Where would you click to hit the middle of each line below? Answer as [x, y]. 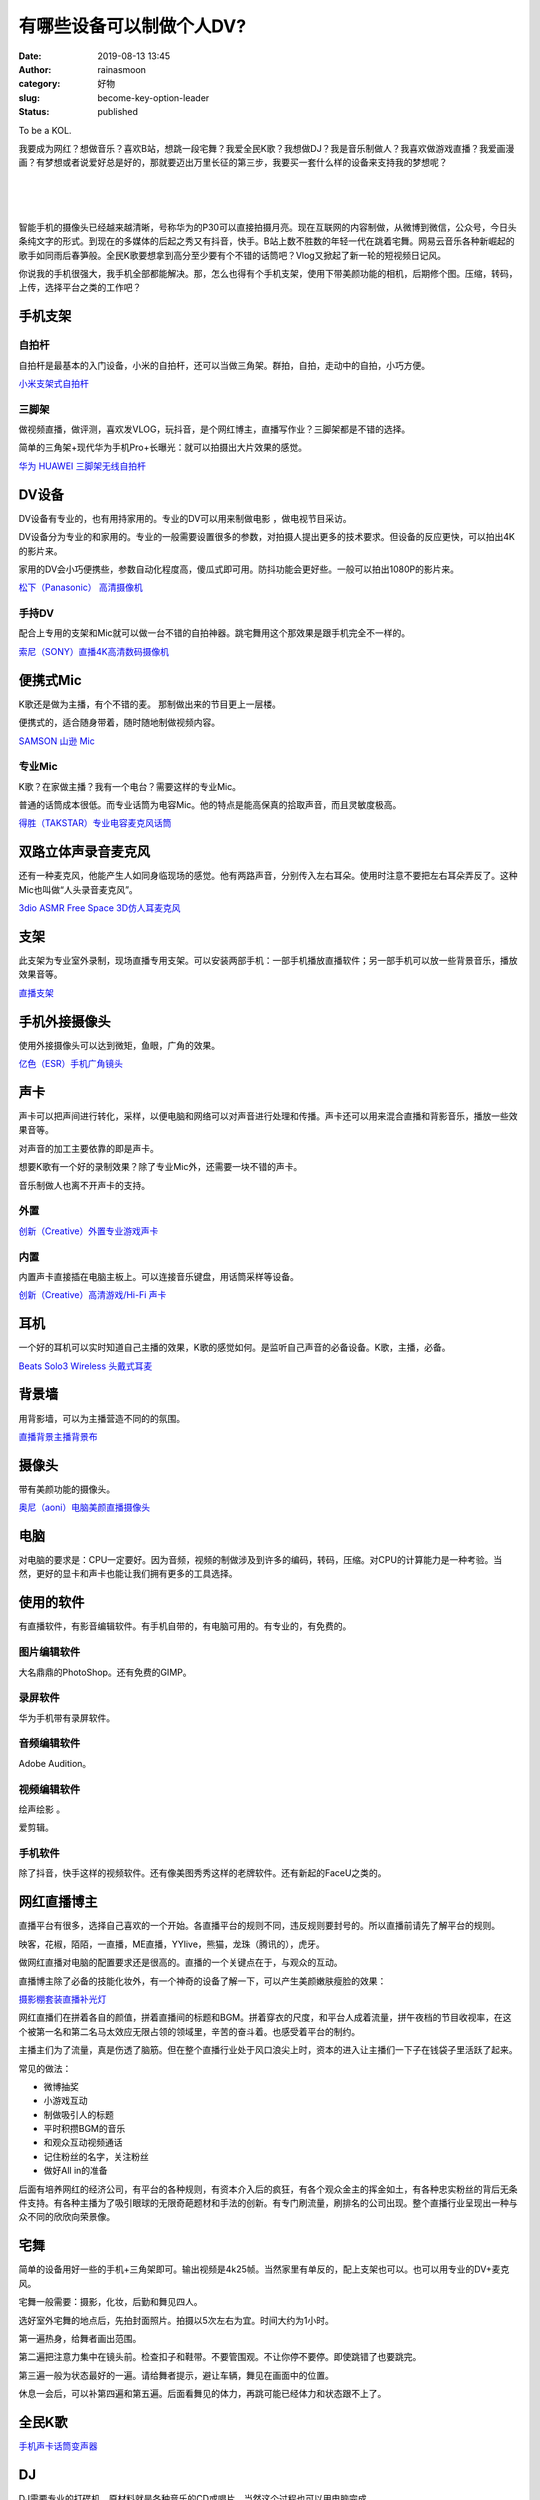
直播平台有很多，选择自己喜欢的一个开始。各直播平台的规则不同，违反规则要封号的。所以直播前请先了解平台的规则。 [259, 1926]
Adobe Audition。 [55, 1763]
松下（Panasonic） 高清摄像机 [81, 587]
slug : [29, 97]
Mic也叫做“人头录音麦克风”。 [78, 889]
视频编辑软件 [49, 1789]
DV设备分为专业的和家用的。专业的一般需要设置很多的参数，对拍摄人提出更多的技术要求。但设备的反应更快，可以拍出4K [266, 537]
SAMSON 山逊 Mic [56, 741]
